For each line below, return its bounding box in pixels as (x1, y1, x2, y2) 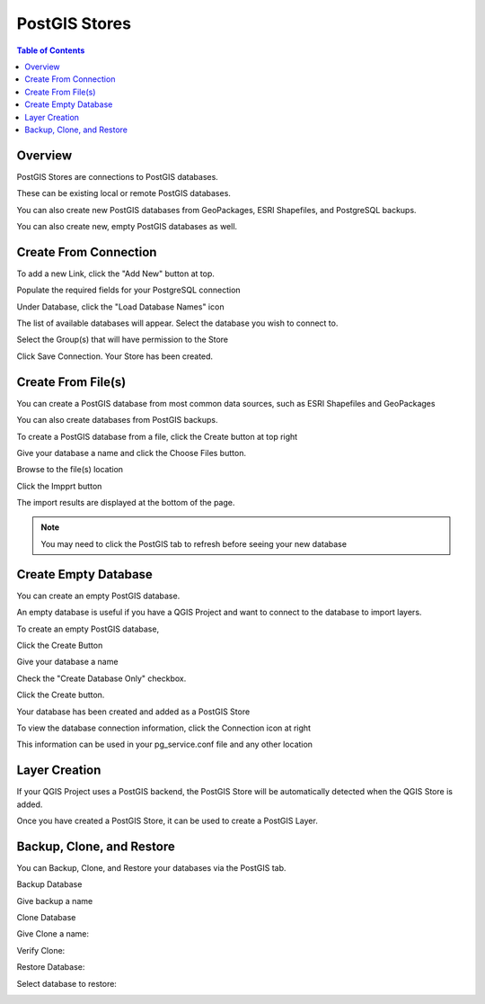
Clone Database (16, 912, 76, 923)
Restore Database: (16, 962, 85, 973)
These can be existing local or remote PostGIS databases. (16, 188, 231, 199)
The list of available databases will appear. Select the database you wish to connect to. (16, 318, 339, 328)
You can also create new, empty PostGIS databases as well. (16, 220, 238, 231)
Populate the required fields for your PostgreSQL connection (16, 284, 242, 296)
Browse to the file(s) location (16, 464, 124, 475)
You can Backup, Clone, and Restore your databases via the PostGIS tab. (16, 862, 287, 873)
